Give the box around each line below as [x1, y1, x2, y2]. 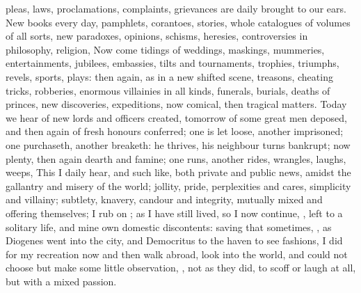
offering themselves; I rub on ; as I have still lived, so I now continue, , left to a [6, 205, 343, 220]
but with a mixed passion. [6, 274, 117, 288]
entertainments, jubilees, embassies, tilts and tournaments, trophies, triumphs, [6, 56, 339, 70]
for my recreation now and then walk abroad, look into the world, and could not [6, 246, 348, 261]
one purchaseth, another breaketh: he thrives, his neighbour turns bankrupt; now [6, 137, 351, 152]
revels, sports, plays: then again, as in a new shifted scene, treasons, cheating [6, 69, 333, 84]
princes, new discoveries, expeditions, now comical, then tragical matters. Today [6, 97, 347, 111]
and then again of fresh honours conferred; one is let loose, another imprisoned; [6, 124, 344, 138]
